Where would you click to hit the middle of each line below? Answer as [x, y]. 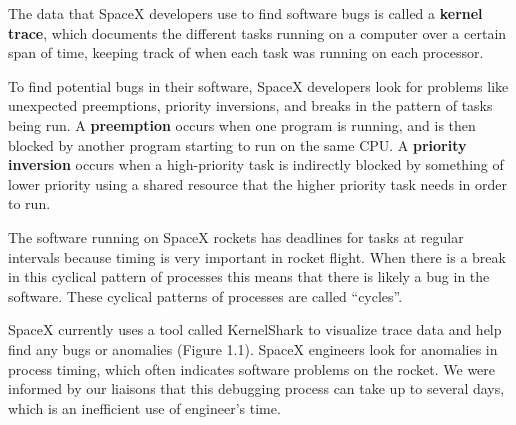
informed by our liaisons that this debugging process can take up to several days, [256, 388]
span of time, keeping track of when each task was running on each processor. [246, 52]
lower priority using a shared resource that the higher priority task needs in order [257, 183]
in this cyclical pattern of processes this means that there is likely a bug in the [249, 276]
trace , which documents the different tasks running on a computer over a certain [257, 32]
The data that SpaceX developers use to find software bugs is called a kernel [245, 13]
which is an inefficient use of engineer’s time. [144, 407]
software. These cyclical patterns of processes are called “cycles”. [205, 295]
